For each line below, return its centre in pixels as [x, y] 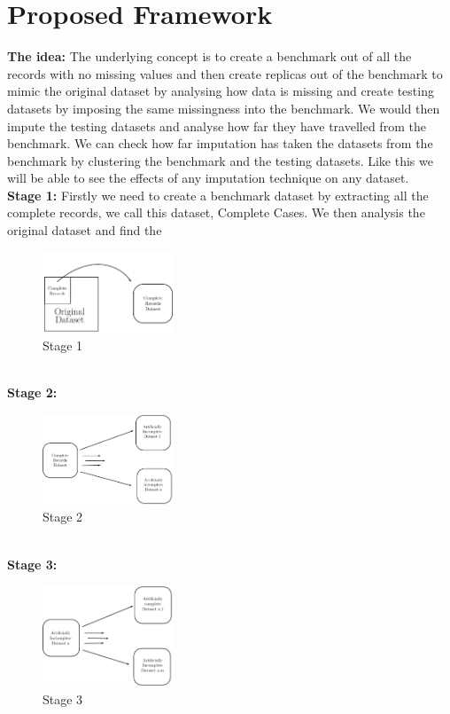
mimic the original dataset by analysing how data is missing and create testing [221, 91]
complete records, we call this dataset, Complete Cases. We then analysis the [216, 212]
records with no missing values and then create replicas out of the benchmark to [225, 73]
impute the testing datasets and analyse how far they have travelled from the [217, 126]
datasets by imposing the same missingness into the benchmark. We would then [224, 108]
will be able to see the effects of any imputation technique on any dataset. [208, 178]
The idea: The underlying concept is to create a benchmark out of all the [209, 56]
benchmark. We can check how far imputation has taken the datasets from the [220, 143]
